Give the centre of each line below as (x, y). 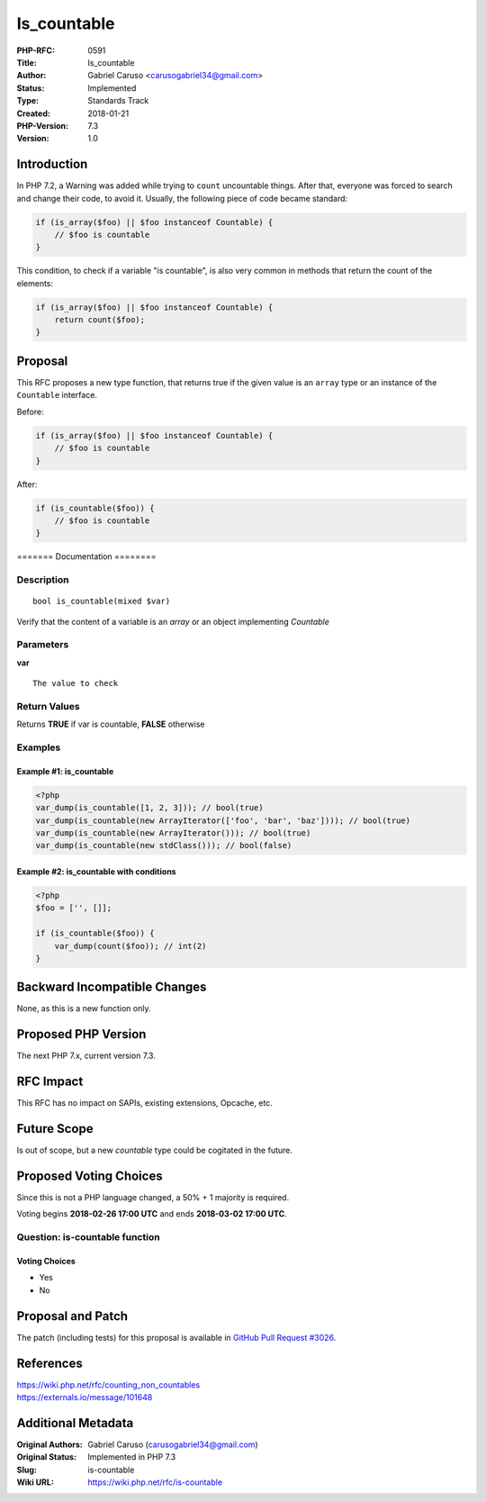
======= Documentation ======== (86, 556)
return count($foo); (100, 320)
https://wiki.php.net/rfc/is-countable (155, 1482)
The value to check (76, 683)
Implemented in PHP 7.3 (132, 1457)
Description (43, 580)
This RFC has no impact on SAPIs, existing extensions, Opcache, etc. (145, 1103)
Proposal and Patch (72, 1316)
